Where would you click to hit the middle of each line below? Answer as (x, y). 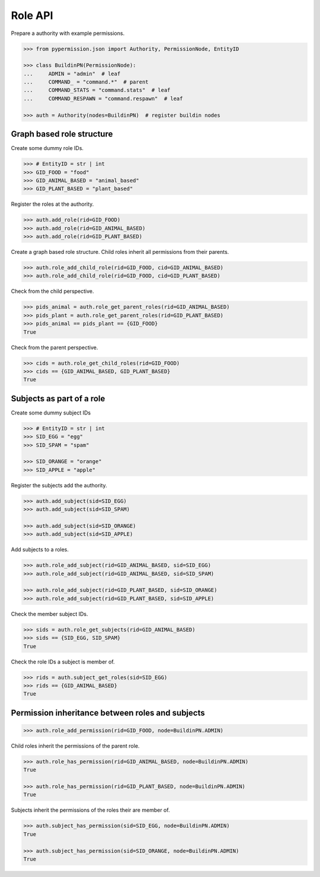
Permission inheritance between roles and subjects (108, 712)
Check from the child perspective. (52, 291)
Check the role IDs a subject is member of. (63, 662)
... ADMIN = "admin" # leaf (72, 74)
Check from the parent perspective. (55, 347)
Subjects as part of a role (58, 398)
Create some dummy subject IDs (51, 413)
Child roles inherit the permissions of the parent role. (75, 746)
